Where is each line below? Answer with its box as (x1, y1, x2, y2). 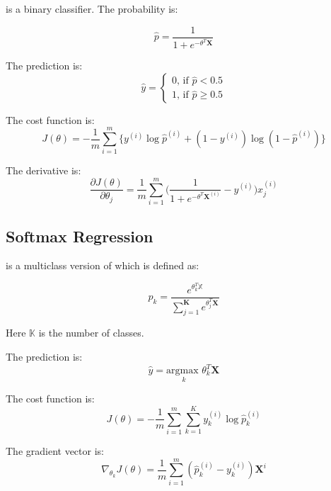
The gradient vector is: (6, 443, 104, 458)
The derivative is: (6, 163, 81, 178)
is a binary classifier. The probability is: (6, 1, 178, 16)
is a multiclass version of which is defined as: (6, 258, 199, 273)
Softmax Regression (6, 225, 153, 247)
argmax (166, 366, 199, 376)
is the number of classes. (38, 325, 144, 340)
